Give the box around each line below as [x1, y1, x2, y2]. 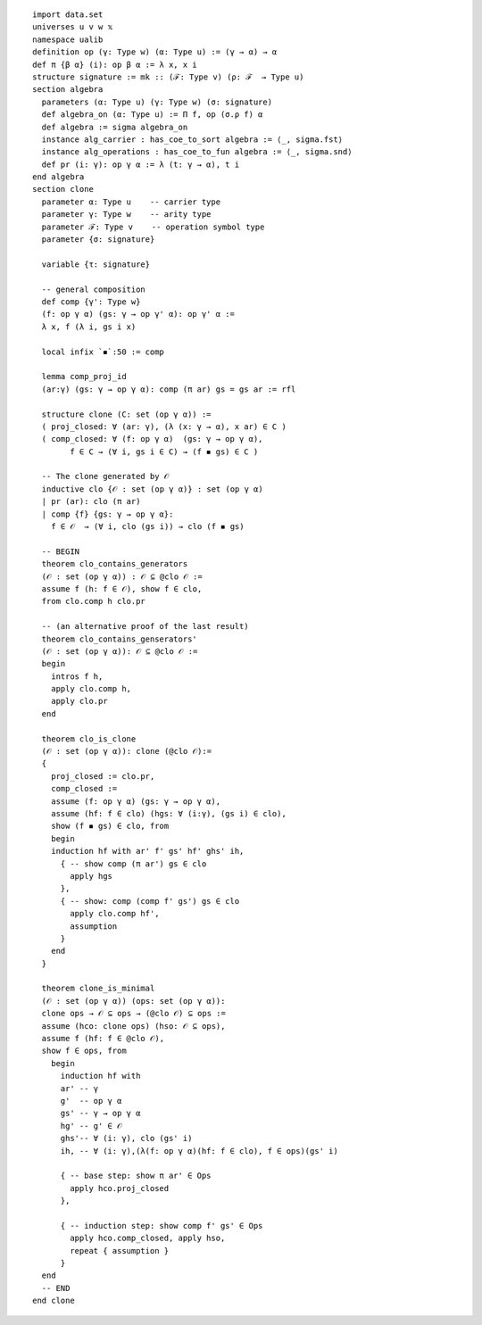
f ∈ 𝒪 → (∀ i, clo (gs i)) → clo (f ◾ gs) [50, 522, 245, 532]
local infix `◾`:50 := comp [41, 346, 165, 357]
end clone [32, 1296, 75, 1306]
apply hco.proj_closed [70, 1183, 170, 1193]
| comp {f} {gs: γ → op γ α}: [41, 509, 174, 519]
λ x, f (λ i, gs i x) [41, 321, 137, 332]
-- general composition [41, 284, 146, 294]
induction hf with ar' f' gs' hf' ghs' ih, [50, 846, 245, 857]
